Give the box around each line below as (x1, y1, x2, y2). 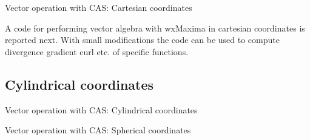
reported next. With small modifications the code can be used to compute (5, 33, 280, 46)
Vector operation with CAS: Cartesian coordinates (5, 1, 192, 13)
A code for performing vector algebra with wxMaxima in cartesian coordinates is (5, 21, 305, 34)
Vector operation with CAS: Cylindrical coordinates (5, 103, 198, 116)
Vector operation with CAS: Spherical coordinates (5, 124, 191, 136)
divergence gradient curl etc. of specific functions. (5, 45, 189, 58)
